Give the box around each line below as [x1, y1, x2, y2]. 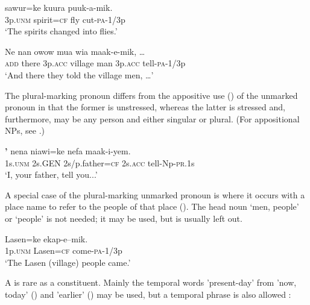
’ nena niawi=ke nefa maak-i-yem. [5, 144, 131, 157]
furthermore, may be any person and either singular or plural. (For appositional [5, 112, 300, 125]
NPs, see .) [5, 124, 45, 137]
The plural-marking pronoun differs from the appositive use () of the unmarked [5, 89, 298, 101]
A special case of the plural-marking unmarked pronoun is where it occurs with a [5, 188, 305, 201]
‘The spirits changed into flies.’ [5, 25, 118, 37]
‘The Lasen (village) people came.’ [5, 256, 131, 268]
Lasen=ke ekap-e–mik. [5, 232, 88, 245]
